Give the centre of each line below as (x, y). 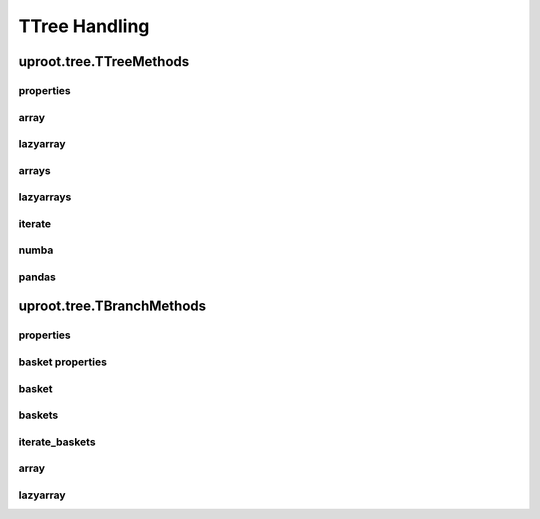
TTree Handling (84, 26)
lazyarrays (45, 197)
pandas (37, 277)
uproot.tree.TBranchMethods (112, 306)
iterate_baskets (57, 442)
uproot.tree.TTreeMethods (104, 61)
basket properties (62, 362)
